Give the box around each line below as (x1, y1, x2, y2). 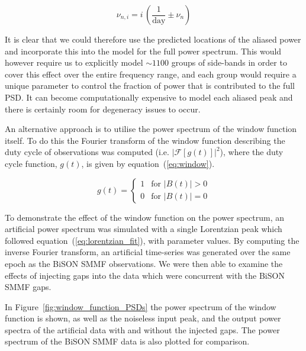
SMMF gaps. (5, 281, 51, 293)
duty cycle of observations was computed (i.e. (5, 146, 169, 158)
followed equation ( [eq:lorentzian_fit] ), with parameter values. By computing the (5, 234, 299, 246)
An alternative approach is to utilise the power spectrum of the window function (5, 123, 297, 135)
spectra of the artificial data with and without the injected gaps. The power (5, 323, 280, 336)
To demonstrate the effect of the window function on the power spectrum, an (5, 211, 284, 223)
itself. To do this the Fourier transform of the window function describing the (5, 134, 285, 146)
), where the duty (220, 146, 284, 158)
